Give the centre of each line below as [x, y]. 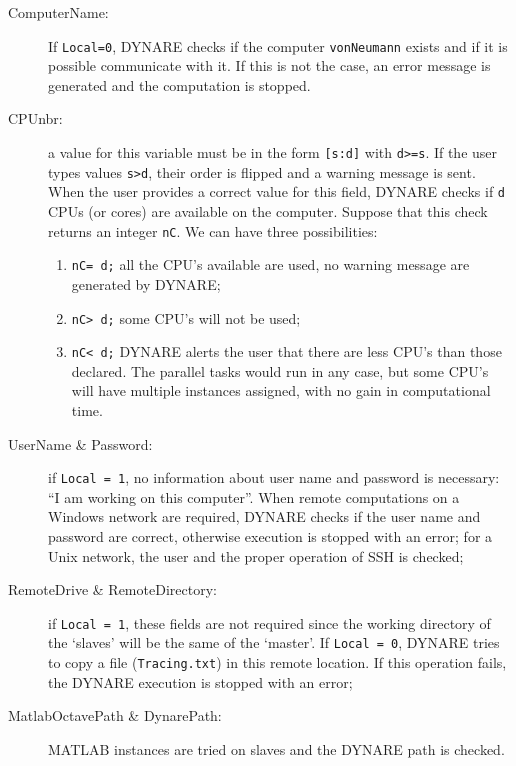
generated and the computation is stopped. [179, 84]
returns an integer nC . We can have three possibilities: [213, 230]
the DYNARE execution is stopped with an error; [200, 681]
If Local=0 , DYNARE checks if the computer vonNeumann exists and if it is [278, 45]
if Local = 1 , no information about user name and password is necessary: [274, 477]
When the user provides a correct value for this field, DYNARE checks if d [277, 191]
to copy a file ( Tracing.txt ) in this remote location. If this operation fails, [277, 662]
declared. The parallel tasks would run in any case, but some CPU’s [280, 370]
